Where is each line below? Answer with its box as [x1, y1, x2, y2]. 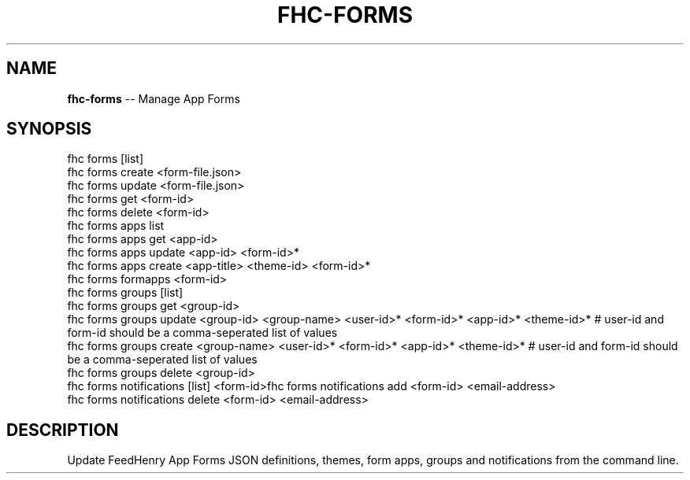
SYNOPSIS [6, 119, 92, 139]
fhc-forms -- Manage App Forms [67, 91, 240, 105]
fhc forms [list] [67, 152, 143, 166]
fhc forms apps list [67, 219, 165, 233]
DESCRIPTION [6, 419, 119, 440]
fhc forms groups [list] [67, 286, 184, 300]
